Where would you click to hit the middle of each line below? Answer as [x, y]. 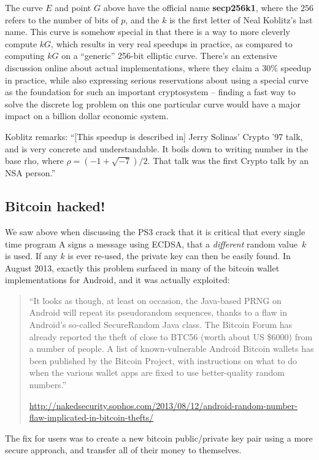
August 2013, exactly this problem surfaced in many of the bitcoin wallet [142, 267]
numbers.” [48, 385]
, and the [142, 19]
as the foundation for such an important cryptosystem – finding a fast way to [150, 92]
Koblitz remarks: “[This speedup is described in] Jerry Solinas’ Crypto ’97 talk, [154, 136]
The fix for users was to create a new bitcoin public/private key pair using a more [159, 438]
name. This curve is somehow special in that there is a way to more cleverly [148, 32]
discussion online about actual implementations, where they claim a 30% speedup [158, 67]
